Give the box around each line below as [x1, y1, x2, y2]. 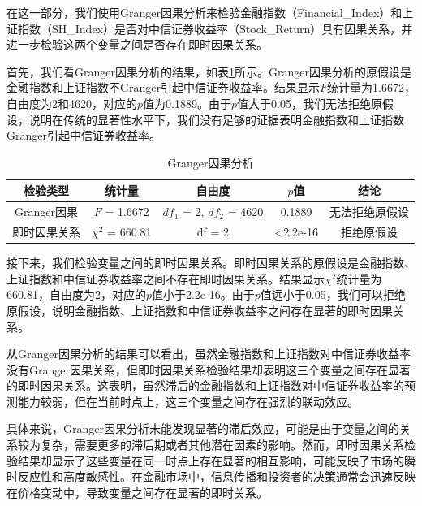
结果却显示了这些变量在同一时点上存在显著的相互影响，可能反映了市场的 [17, 452, 404, 469]
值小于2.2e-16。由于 [151, 286, 255, 303]
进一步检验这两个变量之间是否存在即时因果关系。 [6, 36, 268, 53]
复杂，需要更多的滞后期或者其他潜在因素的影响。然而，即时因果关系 [40, 436, 404, 453]
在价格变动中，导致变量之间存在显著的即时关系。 [6, 483, 268, 500]
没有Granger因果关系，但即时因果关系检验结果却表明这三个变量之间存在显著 [6, 361, 411, 378]
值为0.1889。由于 [143, 94, 231, 111]
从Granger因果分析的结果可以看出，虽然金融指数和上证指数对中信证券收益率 [6, 345, 411, 362]
